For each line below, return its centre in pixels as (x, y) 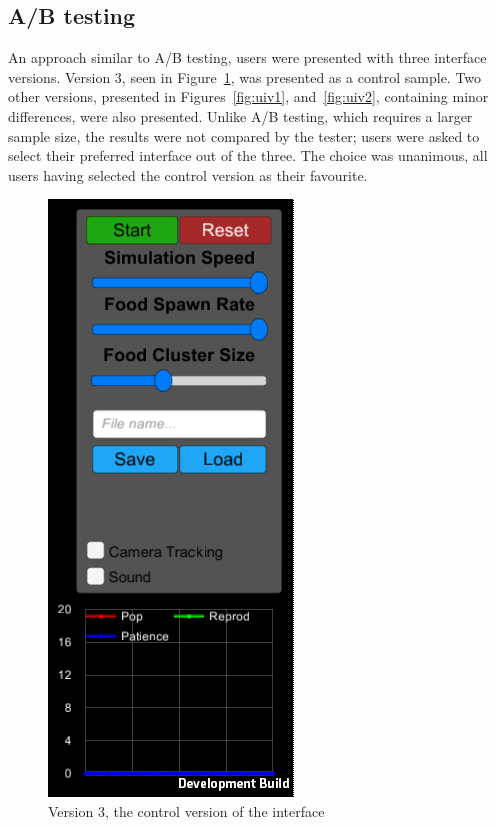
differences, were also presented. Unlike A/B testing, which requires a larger (240, 115)
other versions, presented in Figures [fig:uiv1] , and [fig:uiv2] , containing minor (248, 96)
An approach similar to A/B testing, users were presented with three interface (247, 57)
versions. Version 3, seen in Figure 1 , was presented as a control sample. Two (245, 76)
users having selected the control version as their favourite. (188, 174)
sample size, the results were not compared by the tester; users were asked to (244, 135)
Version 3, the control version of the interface (186, 810)
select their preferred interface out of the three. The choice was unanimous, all (248, 155)
